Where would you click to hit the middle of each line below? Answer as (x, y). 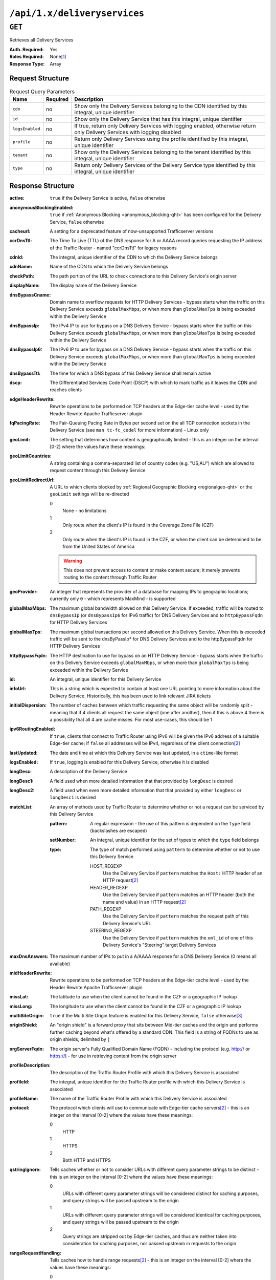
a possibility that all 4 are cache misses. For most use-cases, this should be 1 (131, 719)
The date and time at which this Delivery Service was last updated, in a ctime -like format (144, 753)
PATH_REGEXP (106, 909)
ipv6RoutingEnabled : (32, 729)
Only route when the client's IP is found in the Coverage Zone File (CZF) (138, 525)
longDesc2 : (22, 791)
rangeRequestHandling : (35, 1253)
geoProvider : (24, 591)
